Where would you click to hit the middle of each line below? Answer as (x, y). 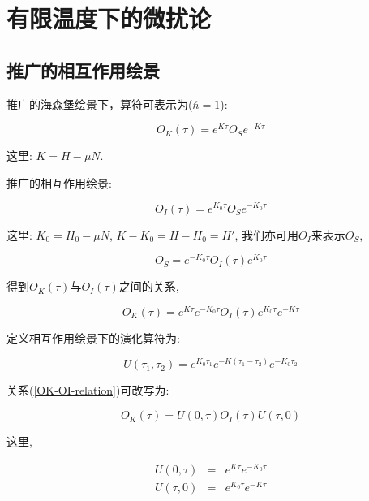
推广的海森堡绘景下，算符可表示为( (100, 104)
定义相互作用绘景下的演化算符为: (93, 337)
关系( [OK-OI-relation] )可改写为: (88, 390)
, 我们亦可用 (267, 234)
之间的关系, (149, 286)
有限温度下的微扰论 (109, 18)
